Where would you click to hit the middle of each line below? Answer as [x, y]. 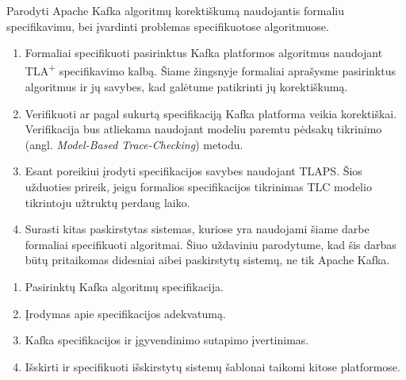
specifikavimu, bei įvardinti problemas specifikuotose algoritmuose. [168, 26]
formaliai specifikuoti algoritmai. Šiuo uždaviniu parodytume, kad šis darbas [211, 244]
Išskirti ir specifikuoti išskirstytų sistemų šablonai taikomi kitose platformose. [213, 366]
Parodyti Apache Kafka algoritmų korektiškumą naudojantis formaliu [176, 10]
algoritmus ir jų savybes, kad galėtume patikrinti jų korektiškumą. [186, 87]
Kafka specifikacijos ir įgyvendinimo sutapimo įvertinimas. [167, 340]
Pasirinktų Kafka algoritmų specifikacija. [124, 286]
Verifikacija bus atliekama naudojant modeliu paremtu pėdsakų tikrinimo [203, 129]
